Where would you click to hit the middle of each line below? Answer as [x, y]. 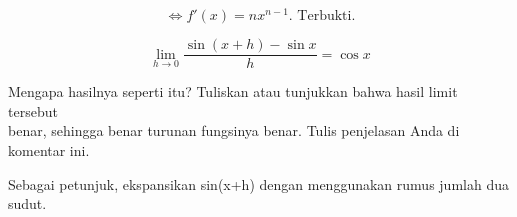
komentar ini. [49, 149]
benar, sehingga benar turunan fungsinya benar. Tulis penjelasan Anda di [234, 130]
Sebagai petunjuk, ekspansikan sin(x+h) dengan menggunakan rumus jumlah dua [258, 183]
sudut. [27, 203]
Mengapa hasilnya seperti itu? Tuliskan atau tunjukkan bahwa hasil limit [233, 91]
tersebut [33, 110]
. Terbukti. [322, 16]
